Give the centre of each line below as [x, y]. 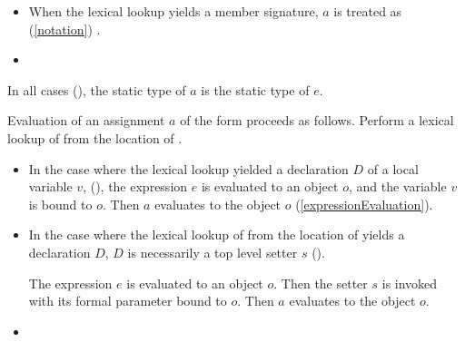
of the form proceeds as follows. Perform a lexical [317, 120]
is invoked [410, 283]
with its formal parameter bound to [128, 301]
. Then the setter [321, 283]
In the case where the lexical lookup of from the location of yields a [217, 235]
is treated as [368, 11]
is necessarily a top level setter [213, 252]
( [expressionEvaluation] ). [364, 204]
